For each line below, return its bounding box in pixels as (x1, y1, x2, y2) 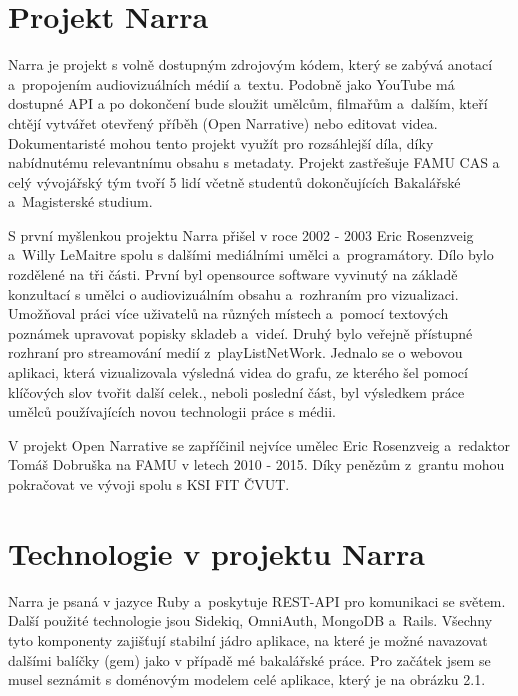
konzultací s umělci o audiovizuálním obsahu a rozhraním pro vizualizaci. (8, 283, 459, 304)
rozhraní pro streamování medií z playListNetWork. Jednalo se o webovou (8, 342, 463, 363)
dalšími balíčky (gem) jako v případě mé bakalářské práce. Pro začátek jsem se (8, 649, 491, 670)
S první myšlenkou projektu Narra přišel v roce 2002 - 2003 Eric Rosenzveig (8, 224, 474, 245)
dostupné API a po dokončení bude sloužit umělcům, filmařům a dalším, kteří (8, 93, 488, 114)
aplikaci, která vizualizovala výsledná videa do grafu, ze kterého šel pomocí (8, 362, 468, 383)
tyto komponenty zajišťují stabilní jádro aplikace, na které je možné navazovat (8, 629, 488, 650)
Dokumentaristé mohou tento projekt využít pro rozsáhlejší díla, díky (8, 132, 434, 153)
